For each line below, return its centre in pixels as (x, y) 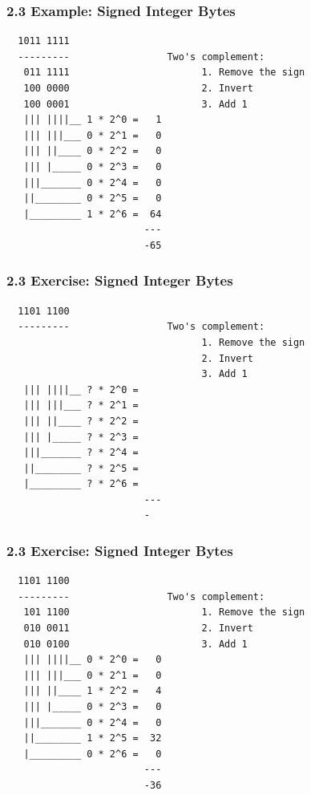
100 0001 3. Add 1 (135, 104)
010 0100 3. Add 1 (135, 644)
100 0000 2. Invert (138, 88)
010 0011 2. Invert (138, 629)
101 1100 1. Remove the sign (164, 612)
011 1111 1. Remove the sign (164, 73)
